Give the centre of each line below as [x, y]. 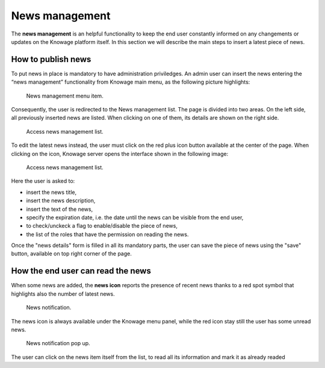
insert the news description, [61, 201]
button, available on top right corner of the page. [72, 254]
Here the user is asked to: [43, 181]
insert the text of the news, [60, 209]
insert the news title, [51, 192]
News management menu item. [65, 96]
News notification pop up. [58, 343]
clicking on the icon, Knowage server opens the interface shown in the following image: [120, 154]
